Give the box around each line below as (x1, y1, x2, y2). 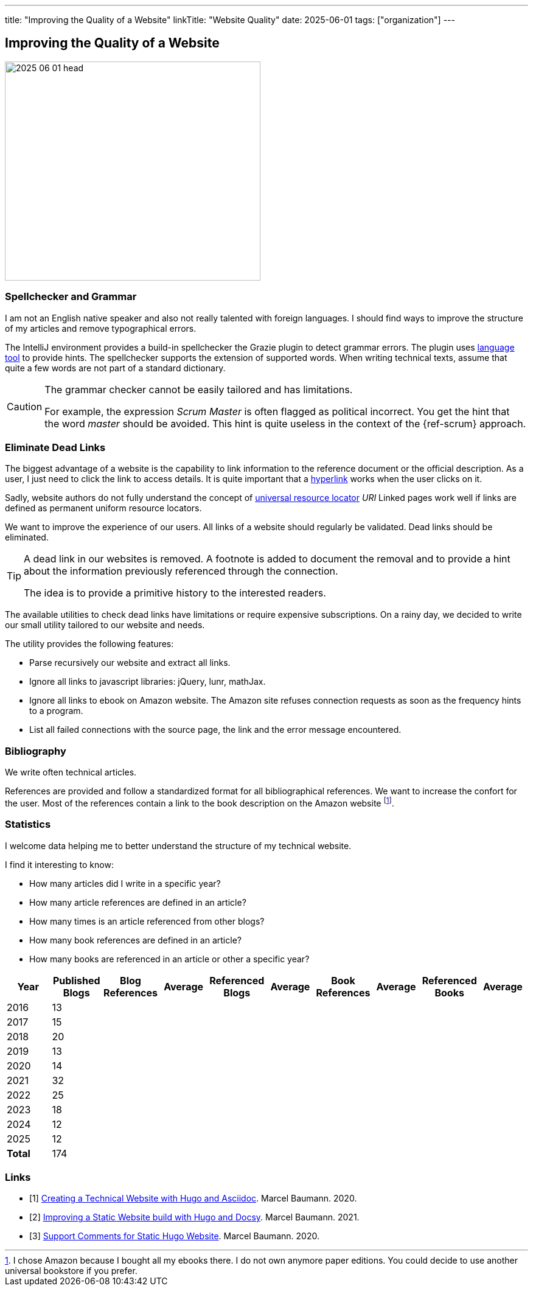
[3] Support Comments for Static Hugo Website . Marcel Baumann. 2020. (29, 1231, 319, 1242)
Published (52, 974, 100, 987)
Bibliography (5, 744, 66, 757)
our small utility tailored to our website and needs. (5, 620, 205, 631)
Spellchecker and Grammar (5, 290, 137, 303)
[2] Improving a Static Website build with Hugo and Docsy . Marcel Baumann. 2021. (29, 1212, 360, 1223)
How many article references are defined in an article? (29, 897, 246, 908)
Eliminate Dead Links (5, 441, 106, 453)
